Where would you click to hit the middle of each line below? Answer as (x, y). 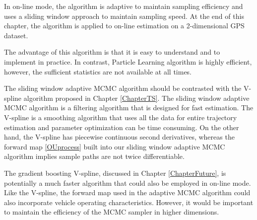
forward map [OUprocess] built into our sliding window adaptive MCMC (115, 146)
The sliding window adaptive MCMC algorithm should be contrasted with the (123, 88)
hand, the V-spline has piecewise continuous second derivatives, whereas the (119, 137)
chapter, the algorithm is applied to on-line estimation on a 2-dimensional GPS (124, 26)
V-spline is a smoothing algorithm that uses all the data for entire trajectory (121, 117)
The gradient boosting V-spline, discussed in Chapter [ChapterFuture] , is (115, 173)
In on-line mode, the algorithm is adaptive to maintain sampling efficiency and (124, 6)
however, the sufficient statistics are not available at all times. (98, 71)
